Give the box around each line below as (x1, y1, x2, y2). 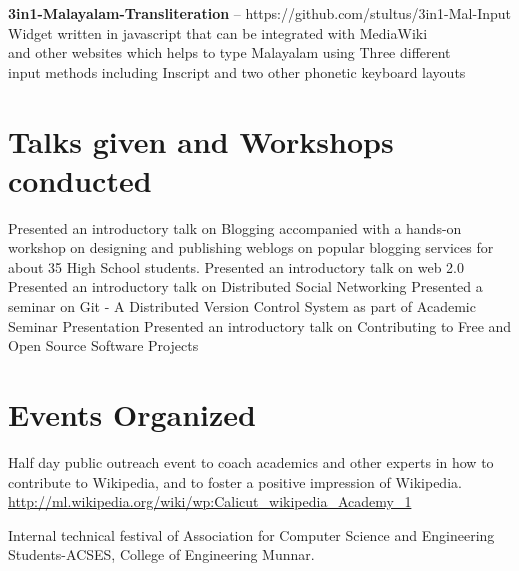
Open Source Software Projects (8, 335, 199, 356)
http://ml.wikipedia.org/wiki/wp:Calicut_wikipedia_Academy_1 (8, 491, 412, 512)
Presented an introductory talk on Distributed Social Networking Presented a (8, 276, 483, 297)
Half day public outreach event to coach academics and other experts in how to (8, 451, 494, 472)
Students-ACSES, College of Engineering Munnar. (8, 544, 315, 565)
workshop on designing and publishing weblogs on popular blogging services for (8, 237, 494, 258)
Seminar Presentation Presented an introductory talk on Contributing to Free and (8, 315, 512, 336)
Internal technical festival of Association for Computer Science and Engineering (8, 524, 495, 545)
